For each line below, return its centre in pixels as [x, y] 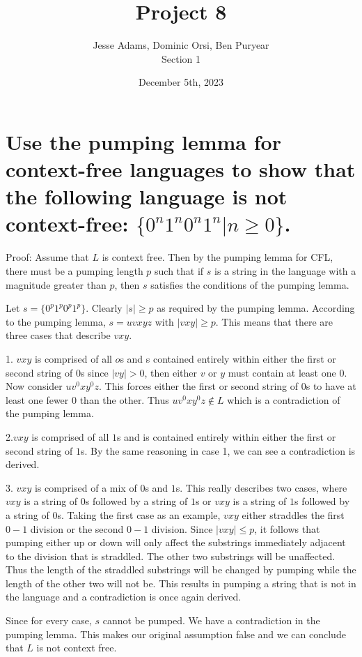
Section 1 [181, 58]
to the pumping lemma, [56, 321]
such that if [179, 271]
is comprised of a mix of [86, 487]
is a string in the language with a [285, 271]
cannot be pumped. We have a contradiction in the [211, 620]
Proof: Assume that [47, 257]
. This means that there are [274, 321]
